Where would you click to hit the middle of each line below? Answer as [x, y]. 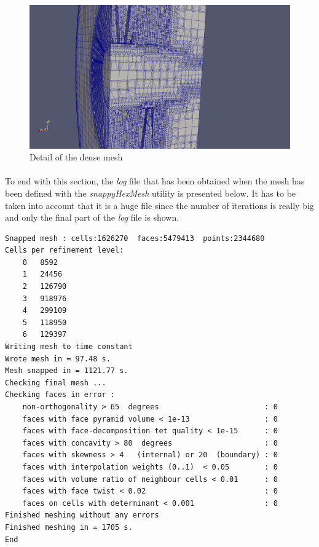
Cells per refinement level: [65, 250]
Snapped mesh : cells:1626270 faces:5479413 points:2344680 [135, 238]
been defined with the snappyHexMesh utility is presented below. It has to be [151, 193]
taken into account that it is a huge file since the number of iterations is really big [159, 205]
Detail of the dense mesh [76, 157]
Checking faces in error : [60, 395]
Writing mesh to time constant [69, 347]
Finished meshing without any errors [82, 515]
